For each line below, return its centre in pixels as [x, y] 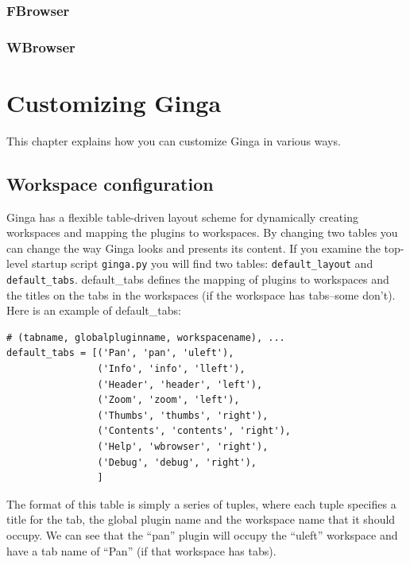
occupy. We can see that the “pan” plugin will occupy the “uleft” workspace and [202, 535]
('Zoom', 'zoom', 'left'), [168, 400]
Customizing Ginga [114, 102]
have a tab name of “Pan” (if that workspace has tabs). [141, 550]
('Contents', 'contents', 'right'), [194, 431]
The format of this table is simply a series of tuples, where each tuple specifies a [201, 503]
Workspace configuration [110, 183]
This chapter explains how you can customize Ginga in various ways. [174, 140]
